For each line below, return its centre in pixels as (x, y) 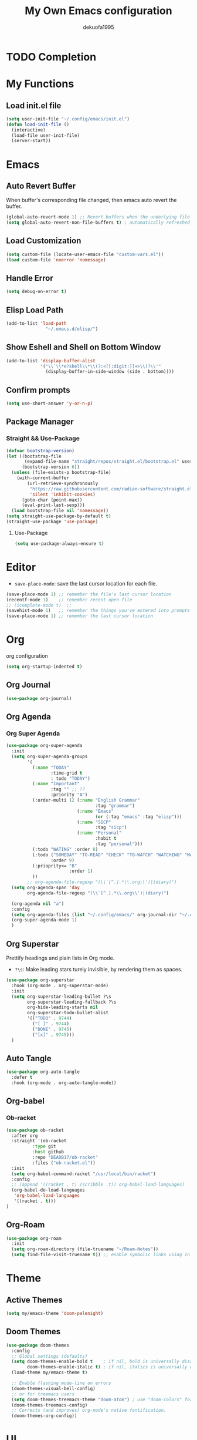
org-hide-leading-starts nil (63, 1007)
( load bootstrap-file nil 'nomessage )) (60, 511)
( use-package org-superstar (40, 980)
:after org (25, 1135)
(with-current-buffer (43, 478)
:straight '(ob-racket (39, 1141)
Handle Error (30, 278)
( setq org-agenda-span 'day (46, 888)
